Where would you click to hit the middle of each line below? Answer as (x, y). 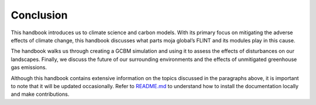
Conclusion (39, 15)
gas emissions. (29, 67)
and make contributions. (40, 94)
